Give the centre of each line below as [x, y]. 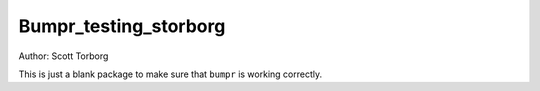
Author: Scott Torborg [63, 56]
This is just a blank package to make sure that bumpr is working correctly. [170, 74]
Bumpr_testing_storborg [122, 26]
